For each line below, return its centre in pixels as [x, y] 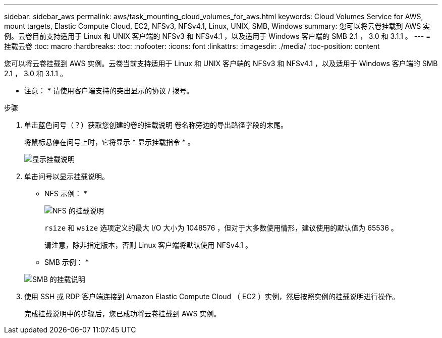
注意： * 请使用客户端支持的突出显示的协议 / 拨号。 [109, 91]
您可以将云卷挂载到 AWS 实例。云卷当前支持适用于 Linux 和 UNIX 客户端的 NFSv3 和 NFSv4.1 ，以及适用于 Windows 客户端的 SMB [221, 63]
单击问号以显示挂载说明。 [67, 176]
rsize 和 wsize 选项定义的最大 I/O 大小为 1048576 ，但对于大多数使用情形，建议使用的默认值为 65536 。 [221, 228]
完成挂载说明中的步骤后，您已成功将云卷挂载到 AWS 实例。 [123, 314]
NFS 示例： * [66, 193]
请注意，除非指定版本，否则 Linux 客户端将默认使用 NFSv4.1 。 [149, 245]
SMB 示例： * [67, 262]
